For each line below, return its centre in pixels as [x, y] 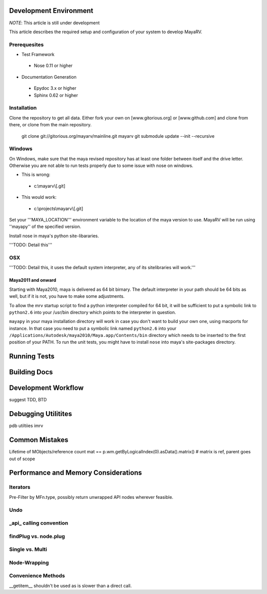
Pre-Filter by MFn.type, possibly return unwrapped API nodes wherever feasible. [91, 497]
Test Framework [38, 54]
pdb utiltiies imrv [26, 426]
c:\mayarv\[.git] [49, 186]
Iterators [20, 487]
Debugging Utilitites [41, 414]
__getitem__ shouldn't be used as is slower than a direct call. [70, 586]
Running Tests [32, 356]
